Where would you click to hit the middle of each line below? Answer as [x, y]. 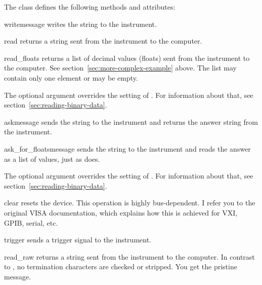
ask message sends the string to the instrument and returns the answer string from [131, 121]
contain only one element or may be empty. [71, 77]
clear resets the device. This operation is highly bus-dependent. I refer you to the [130, 203]
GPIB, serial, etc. [31, 222]
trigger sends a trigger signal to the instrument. [78, 240]
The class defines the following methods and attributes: [90, 7]
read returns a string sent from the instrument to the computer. [103, 41]
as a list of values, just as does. [52, 158]
